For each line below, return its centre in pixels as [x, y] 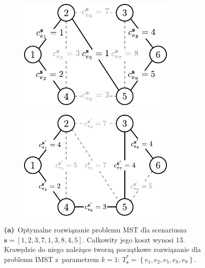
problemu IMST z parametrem [52, 259]
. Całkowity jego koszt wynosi [128, 239]
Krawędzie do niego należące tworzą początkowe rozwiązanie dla [102, 249]
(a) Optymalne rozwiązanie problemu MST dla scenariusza [95, 230]
